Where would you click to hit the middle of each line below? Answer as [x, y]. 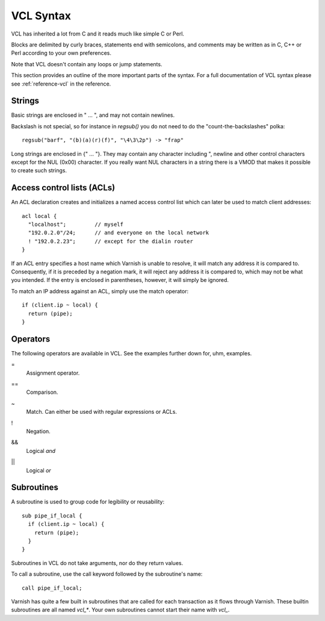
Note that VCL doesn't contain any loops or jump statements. [87, 64]
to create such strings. [39, 170]
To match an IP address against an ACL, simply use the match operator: [100, 291]
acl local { [39, 216]
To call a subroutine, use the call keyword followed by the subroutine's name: [107, 574]
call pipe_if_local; [52, 588]
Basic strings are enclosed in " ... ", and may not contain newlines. [93, 115]
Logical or [39, 470]
